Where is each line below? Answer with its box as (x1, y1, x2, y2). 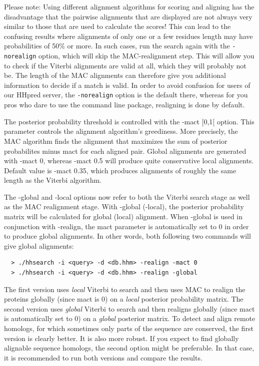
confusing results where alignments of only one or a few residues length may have (4, 30, 253, 41)
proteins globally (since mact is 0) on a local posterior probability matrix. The (4, 294, 243, 304)
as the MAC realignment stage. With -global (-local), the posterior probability (4, 201, 244, 212)
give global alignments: (4, 240, 74, 251)
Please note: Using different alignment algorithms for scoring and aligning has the (4, 1, 254, 11)
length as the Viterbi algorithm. (4, 175, 102, 185)
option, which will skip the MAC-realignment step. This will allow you (38, 50, 254, 61)
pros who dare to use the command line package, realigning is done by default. (4, 99, 245, 110)
